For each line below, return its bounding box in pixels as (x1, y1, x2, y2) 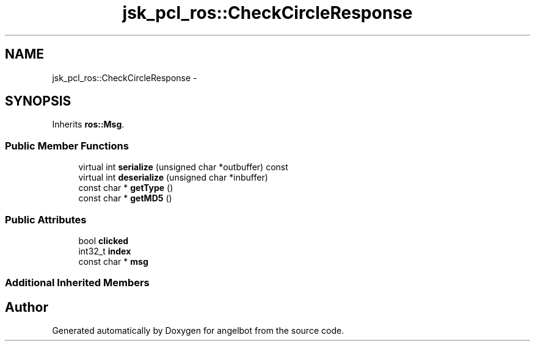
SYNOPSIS (5, 93, 71, 109)
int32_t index (78, 245, 131, 256)
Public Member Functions (5, 139, 129, 152)
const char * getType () (78, 182, 173, 193)
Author (5, 299, 48, 315)
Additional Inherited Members (5, 276, 150, 289)
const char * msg (78, 256, 148, 267)
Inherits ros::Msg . (52, 119, 125, 130)
